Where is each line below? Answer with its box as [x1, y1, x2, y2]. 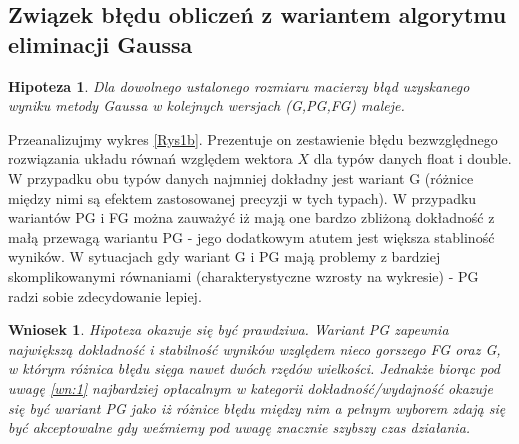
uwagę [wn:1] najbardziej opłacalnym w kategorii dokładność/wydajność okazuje [8, 377, 493, 398]
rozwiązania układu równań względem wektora [8, 148, 293, 169]
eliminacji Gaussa [8, 28, 193, 59]
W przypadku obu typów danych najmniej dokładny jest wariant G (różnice [8, 167, 474, 188]
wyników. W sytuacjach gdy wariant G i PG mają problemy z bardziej [8, 246, 441, 267]
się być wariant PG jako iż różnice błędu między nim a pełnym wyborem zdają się [8, 397, 506, 418]
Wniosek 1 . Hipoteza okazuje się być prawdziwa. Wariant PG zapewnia [8, 319, 449, 340]
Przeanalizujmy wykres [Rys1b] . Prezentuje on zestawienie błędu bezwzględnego [8, 128, 498, 149]
